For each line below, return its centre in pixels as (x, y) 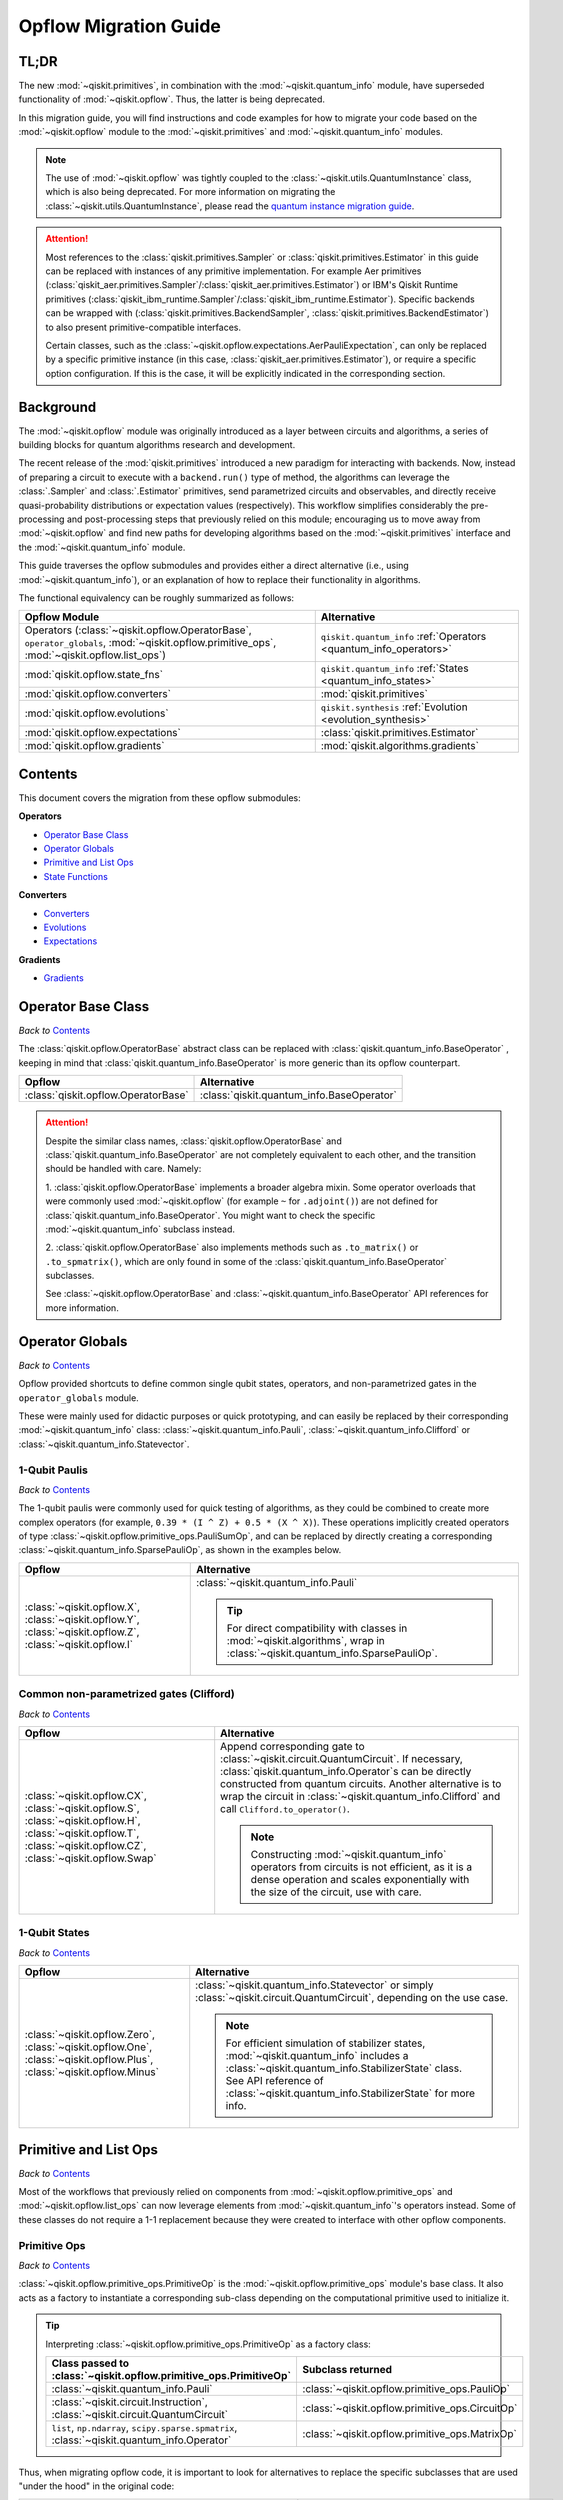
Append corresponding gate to (292, 1746)
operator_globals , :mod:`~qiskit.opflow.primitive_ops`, (150, 643)
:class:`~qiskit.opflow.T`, (82, 1833)
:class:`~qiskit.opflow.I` (79, 1644)
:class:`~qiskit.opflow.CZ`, (85, 1845)
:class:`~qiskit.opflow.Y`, (82, 1619)
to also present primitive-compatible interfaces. (143, 327)
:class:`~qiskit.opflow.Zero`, (89, 2035)
